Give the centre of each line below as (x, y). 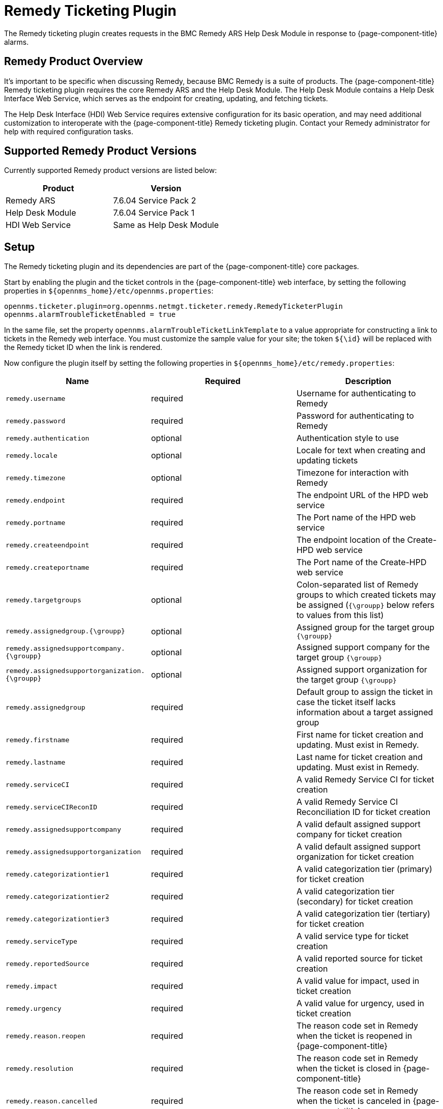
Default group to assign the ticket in (364, 692)
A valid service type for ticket (352, 936)
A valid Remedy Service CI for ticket (365, 780)
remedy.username (36, 398)
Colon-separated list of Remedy (357, 585)
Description (368, 381)
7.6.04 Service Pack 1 (154, 213)
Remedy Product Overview (73, 62)
